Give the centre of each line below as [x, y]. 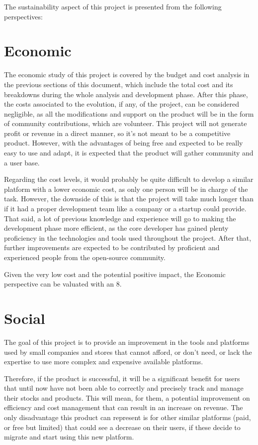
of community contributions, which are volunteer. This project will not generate [126, 123]
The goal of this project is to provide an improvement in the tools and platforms [127, 342]
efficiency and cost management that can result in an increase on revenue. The [124, 407]
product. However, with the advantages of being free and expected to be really [124, 143]
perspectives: [23, 16]
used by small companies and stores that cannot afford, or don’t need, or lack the [128, 352]
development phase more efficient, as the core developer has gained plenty [116, 228]
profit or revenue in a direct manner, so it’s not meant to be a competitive [117, 133]
